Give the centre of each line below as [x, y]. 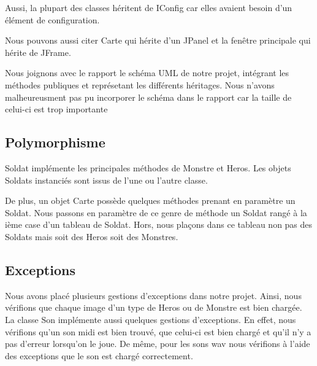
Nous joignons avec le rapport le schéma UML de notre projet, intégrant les [147, 73]
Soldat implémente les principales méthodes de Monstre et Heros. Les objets [148, 167]
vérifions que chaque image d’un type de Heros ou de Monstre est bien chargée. [154, 307]
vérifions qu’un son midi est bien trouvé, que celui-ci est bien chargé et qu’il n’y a [158, 331]
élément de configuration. [52, 19]
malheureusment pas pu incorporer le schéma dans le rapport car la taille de [148, 97]
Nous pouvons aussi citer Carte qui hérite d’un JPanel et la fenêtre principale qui [158, 40]
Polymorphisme [55, 142]
